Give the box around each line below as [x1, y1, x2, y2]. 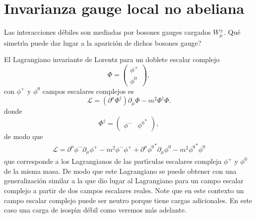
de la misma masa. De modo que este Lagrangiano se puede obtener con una [4, 165, 237, 176]
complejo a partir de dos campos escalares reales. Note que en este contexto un [4, 185, 244, 195]
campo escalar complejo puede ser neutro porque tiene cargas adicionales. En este [4, 195, 253, 205]
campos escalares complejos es [42, 85, 134, 96]
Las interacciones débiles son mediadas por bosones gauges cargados [4, 27, 211, 37]
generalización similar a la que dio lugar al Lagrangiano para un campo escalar [4, 175, 244, 186]
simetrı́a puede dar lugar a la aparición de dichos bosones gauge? [4, 37, 201, 48]
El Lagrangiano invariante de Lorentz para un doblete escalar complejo [4, 54, 220, 65]
